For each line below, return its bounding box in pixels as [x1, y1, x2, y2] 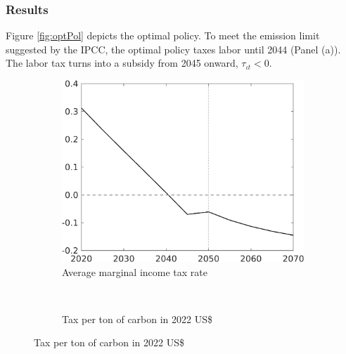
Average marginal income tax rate [62, 264, 207, 279]
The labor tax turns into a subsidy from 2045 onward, [6, 55, 238, 70]
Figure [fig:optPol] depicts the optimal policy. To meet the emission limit [6, 28, 320, 43]
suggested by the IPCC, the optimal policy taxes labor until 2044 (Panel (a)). [6, 41, 341, 56]
